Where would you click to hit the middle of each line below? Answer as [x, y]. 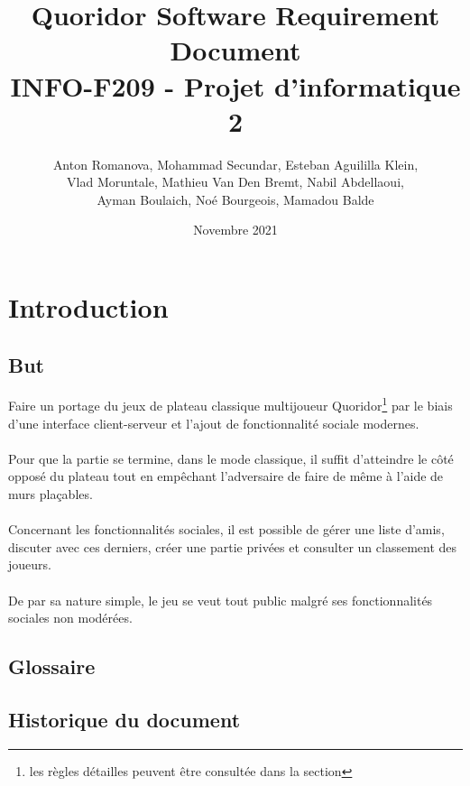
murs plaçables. [51, 494]
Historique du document [124, 719]
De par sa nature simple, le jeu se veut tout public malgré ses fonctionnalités [221, 600]
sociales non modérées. [70, 618]
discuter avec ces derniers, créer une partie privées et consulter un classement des [233, 546]
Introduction [88, 307]
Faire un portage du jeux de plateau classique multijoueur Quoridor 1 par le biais [230, 404]
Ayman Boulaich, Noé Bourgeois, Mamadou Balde [235, 199]
